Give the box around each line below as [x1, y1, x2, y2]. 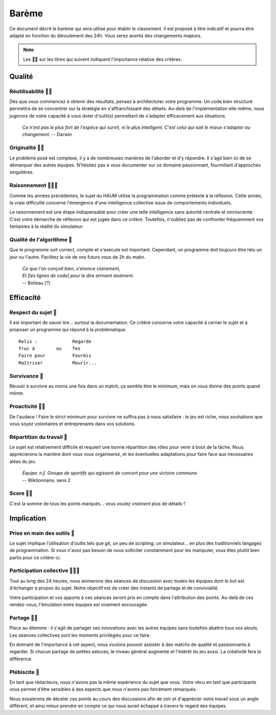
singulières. [9, 169, 34, 175]
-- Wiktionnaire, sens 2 [22, 477, 71, 483]
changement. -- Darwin [22, 131, 72, 137]
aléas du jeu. [9, 458, 37, 465]
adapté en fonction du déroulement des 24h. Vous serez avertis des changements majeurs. [9, 32, 202, 38]
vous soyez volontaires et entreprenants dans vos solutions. [9, 421, 136, 427]
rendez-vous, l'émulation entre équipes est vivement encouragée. [9, 602, 148, 608]
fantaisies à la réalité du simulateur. [9, 223, 84, 229]
